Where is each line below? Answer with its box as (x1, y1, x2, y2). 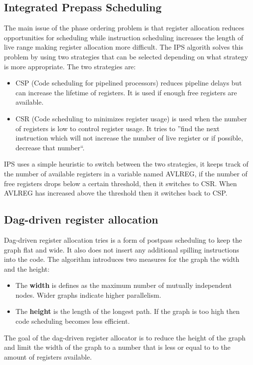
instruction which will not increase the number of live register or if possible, (15, 133, 243, 143)
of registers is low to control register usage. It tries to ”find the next (15, 123, 220, 133)
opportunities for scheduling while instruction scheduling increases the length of (4, 32, 243, 42)
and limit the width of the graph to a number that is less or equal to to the (4, 342, 230, 352)
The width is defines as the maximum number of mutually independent (15, 280, 232, 290)
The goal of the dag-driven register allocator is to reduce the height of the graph (4, 332, 246, 342)
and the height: (4, 263, 50, 274)
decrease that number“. (15, 142, 85, 152)
